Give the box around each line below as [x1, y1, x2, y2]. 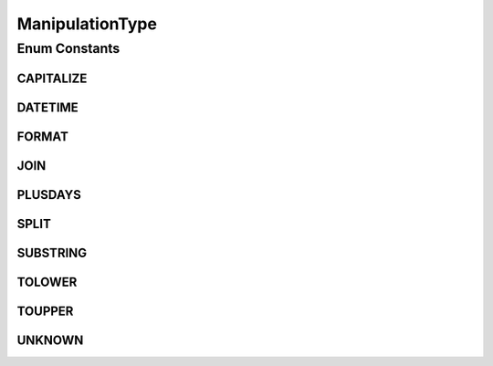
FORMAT [16, 129, 68, 144]
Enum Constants [16, 40, 121, 57]
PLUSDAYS [16, 187, 82, 203]
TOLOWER [16, 274, 78, 289]
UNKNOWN [16, 332, 84, 348]
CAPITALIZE [16, 70, 88, 86]
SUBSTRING [16, 245, 88, 260]
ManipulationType [16, 14, 157, 34]
